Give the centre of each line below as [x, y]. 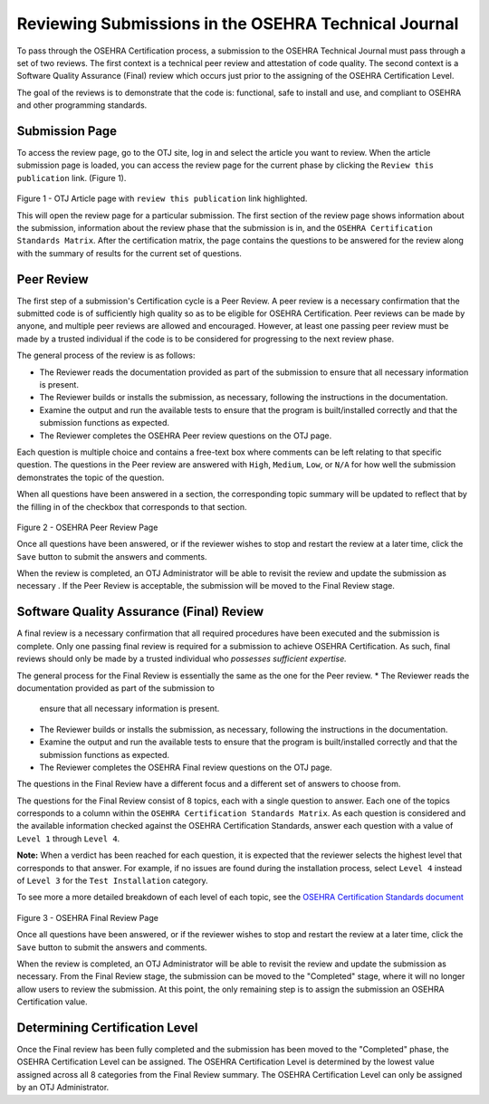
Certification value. [52, 1002]
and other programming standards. [82, 105]
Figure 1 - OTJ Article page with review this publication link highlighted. [162, 198]
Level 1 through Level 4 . [68, 839]
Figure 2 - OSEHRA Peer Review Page [87, 527]
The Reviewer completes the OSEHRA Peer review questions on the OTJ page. [186, 436]
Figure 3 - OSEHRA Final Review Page [87, 917]
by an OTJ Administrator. [63, 1088]
